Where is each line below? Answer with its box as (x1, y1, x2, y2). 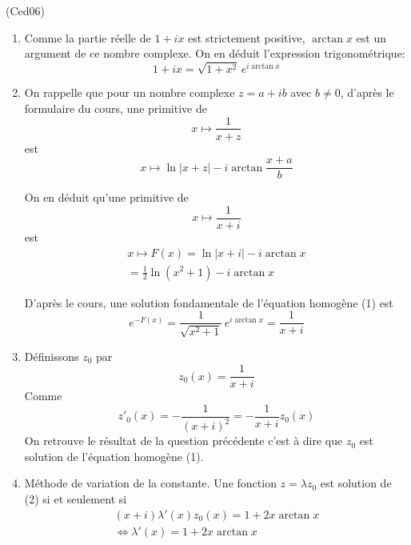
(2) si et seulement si (24, 491, 127, 507)
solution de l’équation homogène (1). (24, 447, 204, 464)
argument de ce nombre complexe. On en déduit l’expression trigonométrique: (24, 45, 405, 62)
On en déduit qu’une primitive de (24, 189, 189, 206)
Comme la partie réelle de (24, 29, 151, 46)
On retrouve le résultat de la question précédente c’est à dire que (24, 432, 343, 449)
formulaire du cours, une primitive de (24, 99, 207, 116)
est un (356, 29, 386, 46)
